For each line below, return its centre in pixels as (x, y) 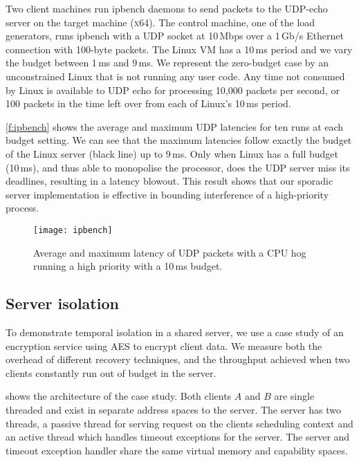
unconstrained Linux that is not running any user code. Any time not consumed (175, 76)
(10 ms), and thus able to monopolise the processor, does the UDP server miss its (178, 167)
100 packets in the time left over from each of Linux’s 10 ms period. (148, 103)
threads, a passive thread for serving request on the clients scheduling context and (179, 423)
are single (294, 396)
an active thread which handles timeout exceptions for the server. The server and (178, 437)
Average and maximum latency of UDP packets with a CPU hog (170, 252)
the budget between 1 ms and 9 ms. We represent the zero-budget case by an (167, 63)
